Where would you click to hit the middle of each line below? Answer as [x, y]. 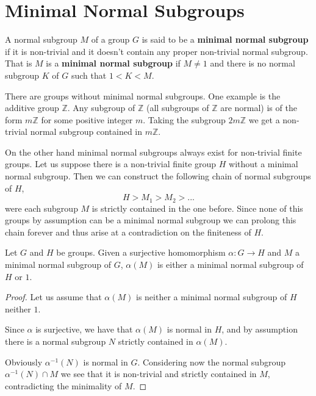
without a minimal [264, 164]
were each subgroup [41, 208]
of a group [110, 39]
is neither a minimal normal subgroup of [211, 297]
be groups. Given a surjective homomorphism [141, 252]
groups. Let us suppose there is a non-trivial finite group [111, 164]
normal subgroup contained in [86, 131]
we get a [264, 119]
